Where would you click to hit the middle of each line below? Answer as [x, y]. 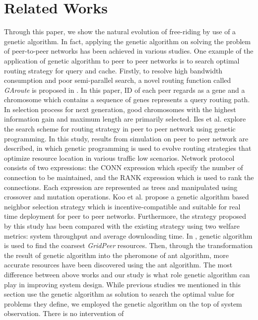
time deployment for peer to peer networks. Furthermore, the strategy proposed [125, 216]
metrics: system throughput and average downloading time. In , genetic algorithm [128, 235]
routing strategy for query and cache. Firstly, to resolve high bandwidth [113, 70]
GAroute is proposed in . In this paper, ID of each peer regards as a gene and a [125, 90]
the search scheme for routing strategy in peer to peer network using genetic [120, 129]
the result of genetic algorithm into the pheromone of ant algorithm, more [116, 255]
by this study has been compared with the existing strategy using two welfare [122, 226]
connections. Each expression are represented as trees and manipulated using [121, 187]
